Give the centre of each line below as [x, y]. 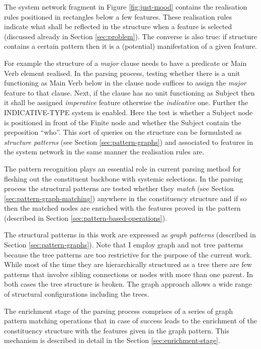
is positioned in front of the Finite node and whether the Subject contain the [123, 122]
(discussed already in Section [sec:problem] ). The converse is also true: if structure [130, 36]
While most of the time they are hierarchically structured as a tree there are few [128, 264]
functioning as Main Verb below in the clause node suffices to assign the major [125, 83]
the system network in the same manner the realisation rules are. [104, 152]
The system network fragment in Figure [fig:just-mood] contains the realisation [126, 7]
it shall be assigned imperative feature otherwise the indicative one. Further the [126, 102]
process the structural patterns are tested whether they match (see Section [119, 188]
